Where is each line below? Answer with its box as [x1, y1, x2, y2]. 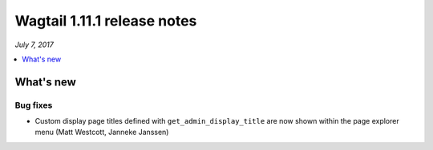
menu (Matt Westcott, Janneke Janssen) [34, 128, 169, 137]
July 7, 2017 [14, 40, 54, 49]
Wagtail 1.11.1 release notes [14, 12, 197, 30]
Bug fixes [14, 100, 53, 111]
